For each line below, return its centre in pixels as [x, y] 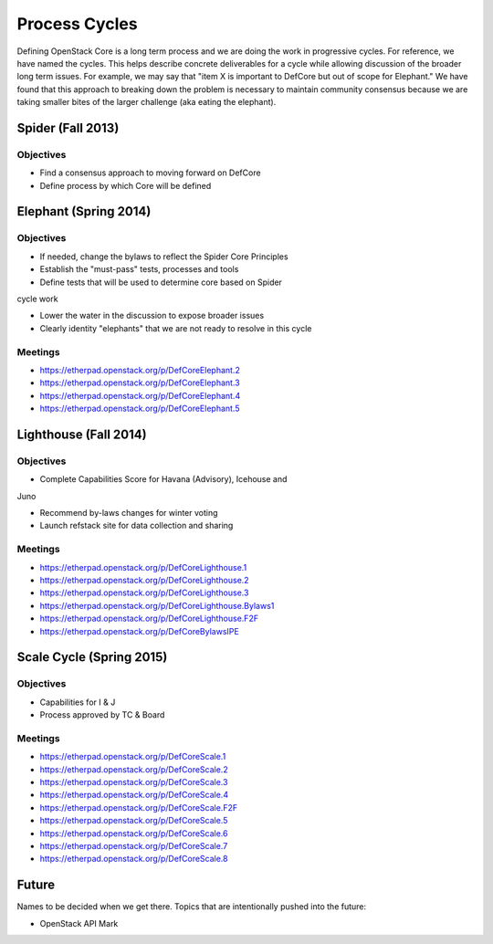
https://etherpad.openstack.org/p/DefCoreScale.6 [134, 833]
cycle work [37, 299]
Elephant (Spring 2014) [84, 211]
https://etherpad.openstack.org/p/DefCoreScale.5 [134, 821]
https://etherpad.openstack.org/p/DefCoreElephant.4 [140, 395]
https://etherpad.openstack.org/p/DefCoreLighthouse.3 [144, 593]
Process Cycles [77, 24]
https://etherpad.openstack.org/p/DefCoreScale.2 [134, 769]
